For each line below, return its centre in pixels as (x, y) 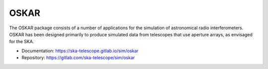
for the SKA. (22, 42)
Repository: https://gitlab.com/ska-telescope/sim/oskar (78, 58)
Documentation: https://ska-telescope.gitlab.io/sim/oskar (80, 51)
